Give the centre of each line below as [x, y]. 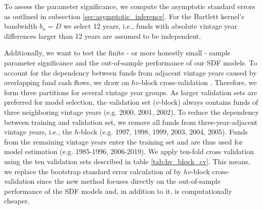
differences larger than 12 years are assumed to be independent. [103, 36]
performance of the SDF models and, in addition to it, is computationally [118, 191]
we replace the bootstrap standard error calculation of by [93, 171]
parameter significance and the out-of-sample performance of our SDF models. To [131, 62]
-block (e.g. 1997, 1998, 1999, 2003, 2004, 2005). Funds [163, 132]
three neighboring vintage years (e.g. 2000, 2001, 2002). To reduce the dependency [131, 112]
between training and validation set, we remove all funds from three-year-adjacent [131, 122]
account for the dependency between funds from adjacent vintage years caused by [130, 72]
